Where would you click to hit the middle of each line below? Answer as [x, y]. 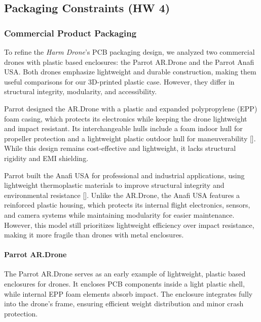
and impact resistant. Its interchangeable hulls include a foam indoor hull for [123, 128]
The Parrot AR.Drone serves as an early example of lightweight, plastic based [125, 274]
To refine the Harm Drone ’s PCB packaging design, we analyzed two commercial [129, 52]
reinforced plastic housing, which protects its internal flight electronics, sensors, [127, 205]
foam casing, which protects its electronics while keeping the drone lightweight [126, 118]
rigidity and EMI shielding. [46, 158]
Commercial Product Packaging [70, 33]
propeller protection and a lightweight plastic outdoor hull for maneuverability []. [130, 138]
